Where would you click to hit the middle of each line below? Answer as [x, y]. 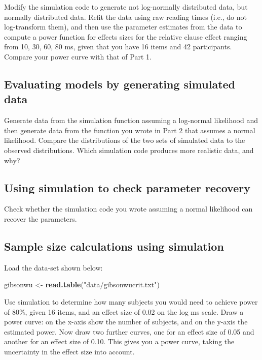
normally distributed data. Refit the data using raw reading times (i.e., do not [125, 17]
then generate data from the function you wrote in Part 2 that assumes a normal [130, 130]
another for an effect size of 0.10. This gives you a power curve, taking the [119, 341]
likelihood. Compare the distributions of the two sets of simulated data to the [125, 140]
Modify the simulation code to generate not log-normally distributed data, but [126, 7]
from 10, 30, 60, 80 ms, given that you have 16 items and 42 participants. [118, 47]
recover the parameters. [41, 218]
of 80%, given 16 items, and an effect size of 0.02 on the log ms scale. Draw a [124, 311]
